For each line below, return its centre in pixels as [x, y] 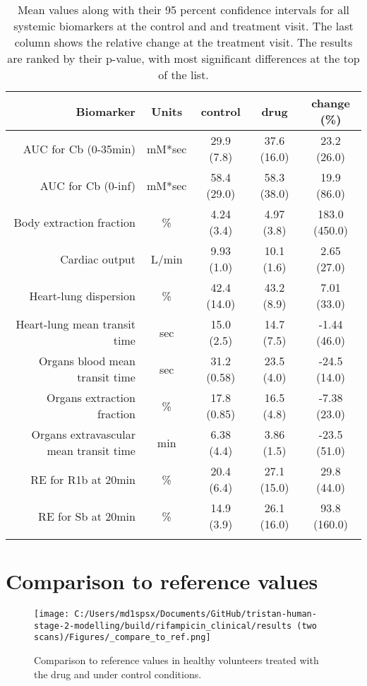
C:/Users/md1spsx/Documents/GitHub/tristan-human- [195, 614]
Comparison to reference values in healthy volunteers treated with [176, 660]
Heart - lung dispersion [82, 295]
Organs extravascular [83, 434]
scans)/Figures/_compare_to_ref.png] [122, 638]
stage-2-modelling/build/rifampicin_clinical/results [163, 626]
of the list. [183, 75]
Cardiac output [98, 259]
